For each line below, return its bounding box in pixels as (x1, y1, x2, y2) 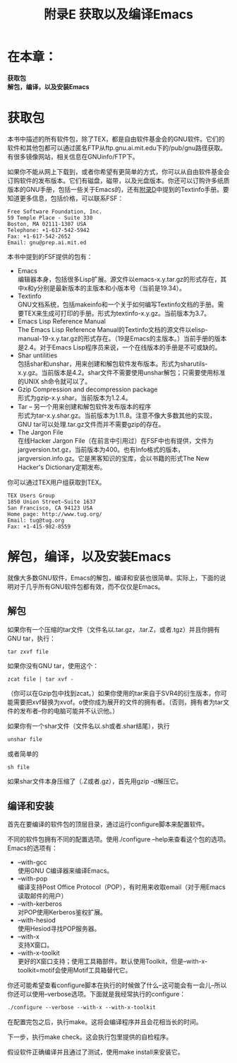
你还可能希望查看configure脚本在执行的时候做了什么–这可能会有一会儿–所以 (7, 981, 227, 989)
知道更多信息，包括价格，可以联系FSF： (7, 194, 124, 202)
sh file (7, 764, 30, 771)
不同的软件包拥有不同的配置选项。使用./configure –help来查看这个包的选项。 (7, 835, 230, 844)
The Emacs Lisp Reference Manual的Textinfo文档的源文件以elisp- (17, 325, 208, 333)
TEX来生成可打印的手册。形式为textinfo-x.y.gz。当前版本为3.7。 (23, 309, 210, 317)
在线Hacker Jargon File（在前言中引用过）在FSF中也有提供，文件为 (17, 436, 214, 444)
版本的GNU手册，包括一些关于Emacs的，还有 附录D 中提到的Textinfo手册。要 (7, 185, 229, 193)
